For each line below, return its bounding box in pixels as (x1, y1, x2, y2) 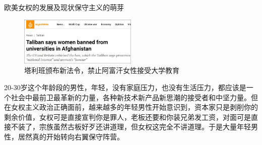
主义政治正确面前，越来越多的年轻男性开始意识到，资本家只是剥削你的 (25, 102, 258, 112)
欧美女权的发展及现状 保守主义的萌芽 (4, 2, 124, 12)
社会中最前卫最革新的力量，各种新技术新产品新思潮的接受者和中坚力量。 (11, 92, 251, 102)
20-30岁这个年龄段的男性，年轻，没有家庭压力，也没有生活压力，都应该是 (4, 82, 246, 93)
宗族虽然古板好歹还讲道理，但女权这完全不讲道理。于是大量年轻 (39, 121, 251, 132)
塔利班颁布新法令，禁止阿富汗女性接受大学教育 (24, 65, 179, 76)
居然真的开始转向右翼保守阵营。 (18, 131, 124, 142)
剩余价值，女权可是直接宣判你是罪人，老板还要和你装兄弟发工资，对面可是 (4, 111, 251, 122)
